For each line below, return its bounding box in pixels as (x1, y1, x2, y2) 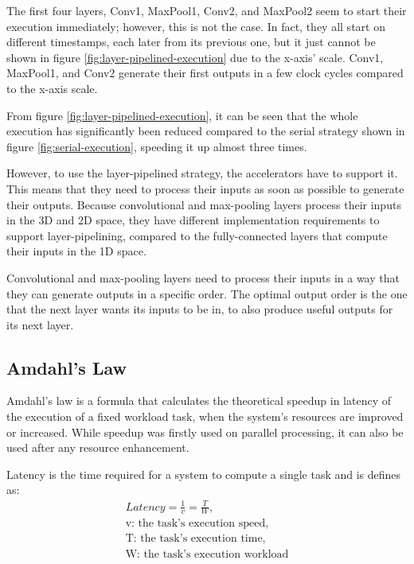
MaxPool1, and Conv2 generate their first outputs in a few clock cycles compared (6, 64, 404, 81)
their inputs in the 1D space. (6, 243, 146, 259)
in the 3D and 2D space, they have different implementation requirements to (6, 212, 380, 228)
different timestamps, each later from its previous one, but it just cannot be (6, 33, 376, 50)
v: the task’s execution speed (125, 518, 266, 530)
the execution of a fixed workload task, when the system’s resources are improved (6, 408, 404, 425)
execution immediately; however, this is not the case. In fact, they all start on (6, 18, 385, 34)
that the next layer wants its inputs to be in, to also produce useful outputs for (6, 301, 393, 317)
